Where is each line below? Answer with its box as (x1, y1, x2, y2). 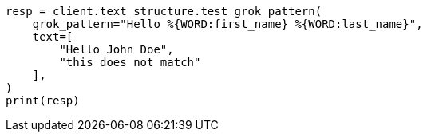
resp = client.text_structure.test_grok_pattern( (6, 5, 322, 18)
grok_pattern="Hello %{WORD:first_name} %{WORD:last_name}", (32, 18, 423, 30)
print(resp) (6, 94, 80, 107)
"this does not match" (59, 56, 201, 69)
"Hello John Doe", (59, 43, 174, 56)
